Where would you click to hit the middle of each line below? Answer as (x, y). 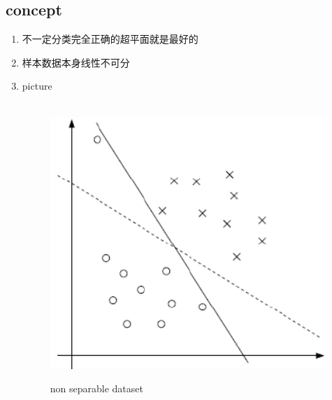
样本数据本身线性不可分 (76, 62)
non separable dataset (96, 388)
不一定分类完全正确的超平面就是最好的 (110, 39)
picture (37, 86)
